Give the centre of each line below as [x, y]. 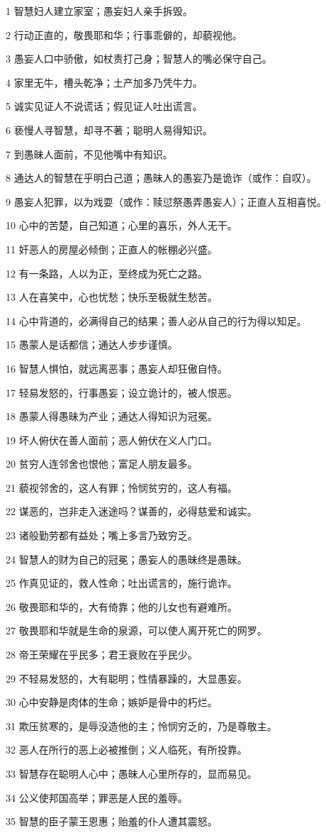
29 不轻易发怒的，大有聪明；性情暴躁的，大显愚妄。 [127, 678]
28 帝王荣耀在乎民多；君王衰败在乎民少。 [102, 655]
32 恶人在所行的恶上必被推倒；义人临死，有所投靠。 [127, 750]
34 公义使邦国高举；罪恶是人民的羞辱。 [97, 797]
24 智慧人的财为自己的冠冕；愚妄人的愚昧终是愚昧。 [127, 559]
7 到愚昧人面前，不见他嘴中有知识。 [89, 154]
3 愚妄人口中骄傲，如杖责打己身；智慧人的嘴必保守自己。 [139, 59]
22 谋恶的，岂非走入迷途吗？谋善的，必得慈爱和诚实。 [131, 511]
